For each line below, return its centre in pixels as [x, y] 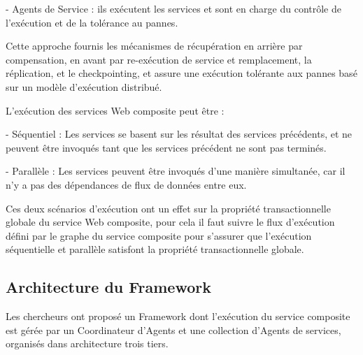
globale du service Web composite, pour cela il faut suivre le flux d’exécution [170, 222]
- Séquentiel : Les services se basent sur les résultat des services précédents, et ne [179, 134]
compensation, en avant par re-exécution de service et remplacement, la [159, 59]
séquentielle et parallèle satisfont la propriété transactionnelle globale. [155, 249]
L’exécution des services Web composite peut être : [115, 110]
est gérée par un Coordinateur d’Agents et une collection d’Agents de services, [173, 329]
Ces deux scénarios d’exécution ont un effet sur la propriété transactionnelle [168, 208]
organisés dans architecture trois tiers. [87, 343]
